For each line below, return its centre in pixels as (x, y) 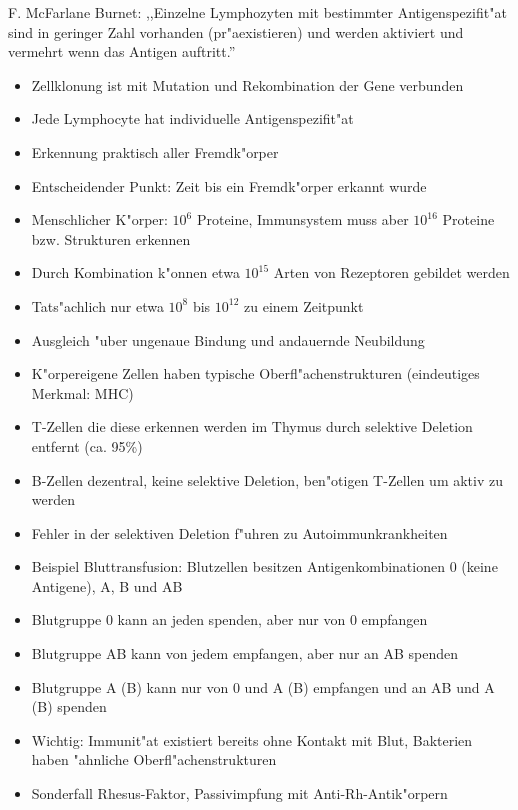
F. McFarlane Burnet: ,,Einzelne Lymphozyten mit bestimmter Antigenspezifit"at (257, 12)
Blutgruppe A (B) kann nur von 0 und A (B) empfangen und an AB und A (263, 686)
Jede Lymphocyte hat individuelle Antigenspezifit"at (192, 118)
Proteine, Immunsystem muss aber (302, 219)
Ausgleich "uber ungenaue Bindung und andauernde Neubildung (228, 339)
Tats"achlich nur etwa (97, 305)
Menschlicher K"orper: (99, 219)
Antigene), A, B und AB (107, 585)
